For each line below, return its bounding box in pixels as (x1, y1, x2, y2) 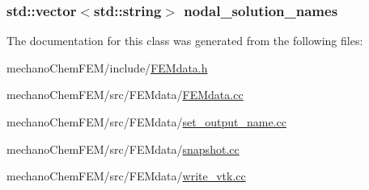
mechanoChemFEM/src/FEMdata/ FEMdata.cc (6, 86, 244, 103)
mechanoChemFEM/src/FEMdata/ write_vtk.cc (6, 167, 246, 184)
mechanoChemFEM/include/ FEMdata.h (6, 59, 208, 76)
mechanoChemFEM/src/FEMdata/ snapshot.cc (6, 140, 240, 157)
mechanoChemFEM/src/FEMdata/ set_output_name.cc (6, 114, 286, 130)
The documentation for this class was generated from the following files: (6, 32, 363, 49)
